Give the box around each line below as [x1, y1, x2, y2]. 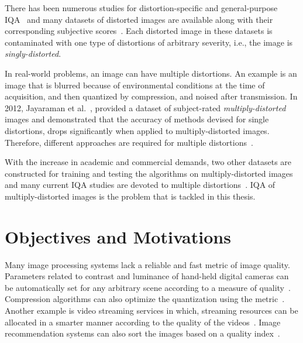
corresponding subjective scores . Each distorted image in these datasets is [5, 25, 273, 37]
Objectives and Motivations [5, 224, 231, 248]
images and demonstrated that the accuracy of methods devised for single [5, 113, 269, 125]
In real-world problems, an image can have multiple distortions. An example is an [5, 67, 297, 79]
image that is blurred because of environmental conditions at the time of [5, 78, 265, 91]
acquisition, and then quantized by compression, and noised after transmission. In [5, 90, 298, 102]
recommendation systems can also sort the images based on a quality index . [5, 327, 280, 339]
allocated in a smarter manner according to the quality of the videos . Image [5, 315, 281, 328]
